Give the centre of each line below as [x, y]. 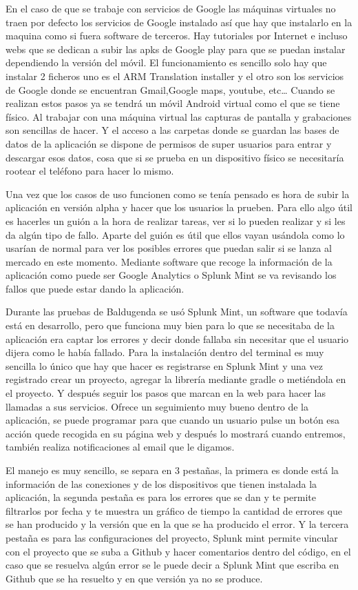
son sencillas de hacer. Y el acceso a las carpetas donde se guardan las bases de [172, 130]
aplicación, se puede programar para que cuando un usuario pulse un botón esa [173, 420]
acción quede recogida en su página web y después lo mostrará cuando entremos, [176, 433]
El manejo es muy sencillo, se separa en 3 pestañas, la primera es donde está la [172, 470]
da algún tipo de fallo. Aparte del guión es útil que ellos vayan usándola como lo [175, 234]
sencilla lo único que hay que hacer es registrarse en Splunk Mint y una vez [164, 365]
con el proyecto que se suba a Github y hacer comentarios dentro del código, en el [178, 551]
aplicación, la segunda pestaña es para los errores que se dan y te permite [161, 497]
